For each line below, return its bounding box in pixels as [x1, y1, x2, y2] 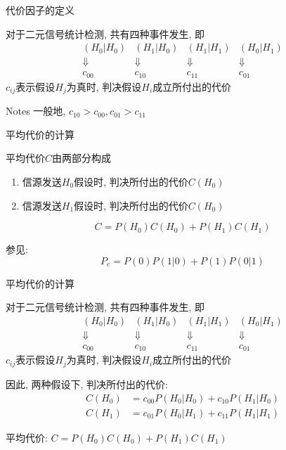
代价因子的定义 [6, 3, 74, 17]
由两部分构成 [52, 150, 112, 165]
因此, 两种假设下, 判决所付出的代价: [6, 376, 168, 391]
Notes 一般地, [6, 103, 66, 118]
